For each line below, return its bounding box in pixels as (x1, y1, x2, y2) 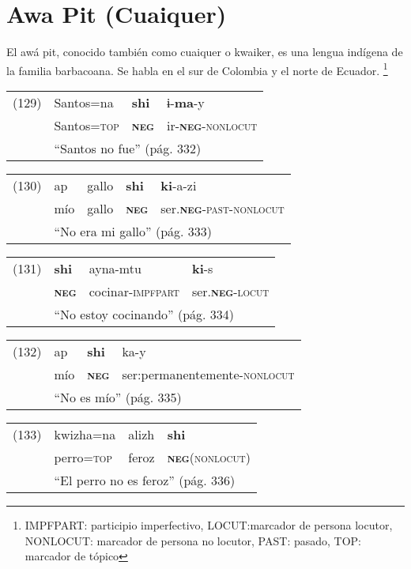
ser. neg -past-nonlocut (160, 198, 285, 217)
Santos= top (54, 115, 119, 134)
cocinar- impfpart (89, 281, 179, 300)
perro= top (54, 447, 112, 466)
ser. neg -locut (191, 281, 270, 300)
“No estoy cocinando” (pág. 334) (54, 304, 235, 323)
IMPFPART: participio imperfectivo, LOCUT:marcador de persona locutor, (25, 516, 393, 533)
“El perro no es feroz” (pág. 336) (54, 470, 236, 489)
